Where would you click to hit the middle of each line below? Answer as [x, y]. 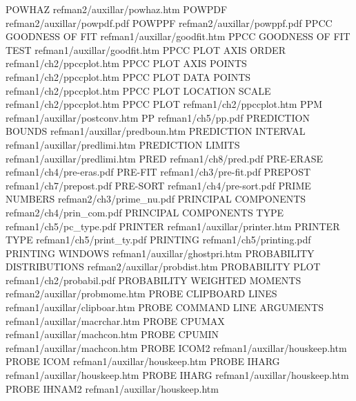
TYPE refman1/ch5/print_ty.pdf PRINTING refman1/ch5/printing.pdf [158, 240]
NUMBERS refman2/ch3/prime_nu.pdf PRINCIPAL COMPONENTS [156, 199]
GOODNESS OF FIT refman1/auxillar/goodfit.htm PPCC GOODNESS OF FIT [178, 36]
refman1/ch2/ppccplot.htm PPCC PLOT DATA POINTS [128, 76]
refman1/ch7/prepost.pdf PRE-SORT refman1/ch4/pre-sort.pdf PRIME [158, 185]
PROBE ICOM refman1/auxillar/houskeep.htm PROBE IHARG [143, 361]
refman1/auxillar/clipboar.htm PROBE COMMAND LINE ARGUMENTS [165, 307]
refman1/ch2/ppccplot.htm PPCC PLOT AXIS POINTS [126, 63]
